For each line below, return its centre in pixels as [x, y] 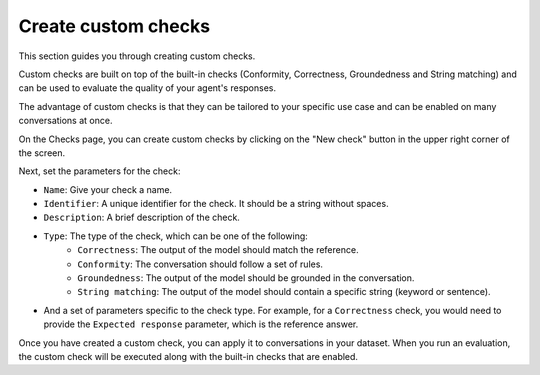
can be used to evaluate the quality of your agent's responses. [147, 88]
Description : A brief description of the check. [141, 217]
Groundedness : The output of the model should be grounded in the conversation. [246, 278]
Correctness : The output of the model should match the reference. [218, 250]
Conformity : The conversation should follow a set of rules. [200, 264]
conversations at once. [65, 121]
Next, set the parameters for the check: [99, 171]
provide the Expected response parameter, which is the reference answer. [201, 324]
